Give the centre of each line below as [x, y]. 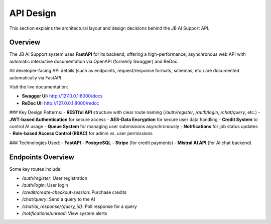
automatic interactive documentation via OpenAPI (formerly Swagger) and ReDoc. [94, 61]
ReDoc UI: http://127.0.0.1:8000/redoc [61, 103]
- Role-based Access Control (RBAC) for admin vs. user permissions [81, 134]
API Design [33, 13]
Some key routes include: [36, 169]
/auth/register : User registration [55, 178]
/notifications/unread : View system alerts [64, 213]
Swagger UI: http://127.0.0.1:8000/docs [62, 96]
